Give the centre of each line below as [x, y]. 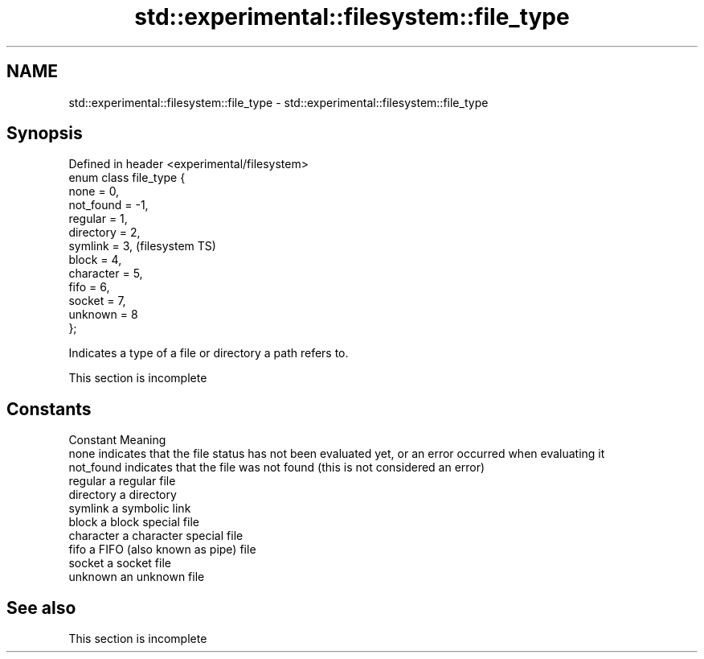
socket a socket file [120, 563]
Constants [49, 409]
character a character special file [156, 536]
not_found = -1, [108, 205]
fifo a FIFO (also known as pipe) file [162, 550]
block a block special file [134, 522]
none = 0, [94, 192]
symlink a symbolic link [130, 509]
